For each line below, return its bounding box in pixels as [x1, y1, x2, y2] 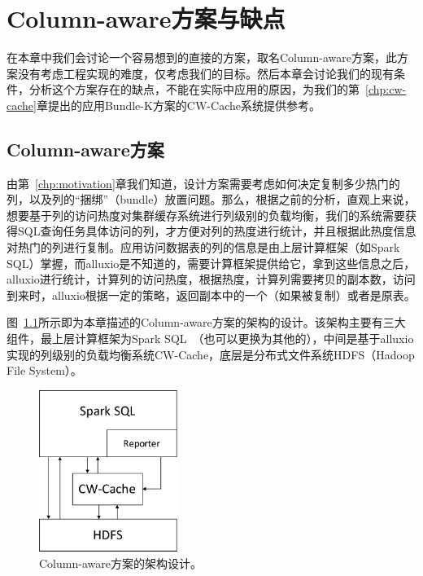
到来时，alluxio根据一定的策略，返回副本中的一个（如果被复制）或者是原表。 [7, 286, 416, 303]
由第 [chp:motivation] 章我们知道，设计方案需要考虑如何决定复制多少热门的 [7, 174, 400, 191]
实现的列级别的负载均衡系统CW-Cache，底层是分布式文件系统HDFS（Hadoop [7, 345, 415, 363]
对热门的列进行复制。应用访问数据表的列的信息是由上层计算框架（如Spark [7, 239, 400, 256]
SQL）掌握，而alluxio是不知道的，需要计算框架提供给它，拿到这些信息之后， [7, 254, 416, 271]
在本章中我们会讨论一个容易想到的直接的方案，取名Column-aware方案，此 [7, 49, 397, 66]
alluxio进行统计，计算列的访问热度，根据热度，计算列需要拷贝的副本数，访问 [7, 270, 416, 288]
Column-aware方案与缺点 [7, 2, 286, 35]
